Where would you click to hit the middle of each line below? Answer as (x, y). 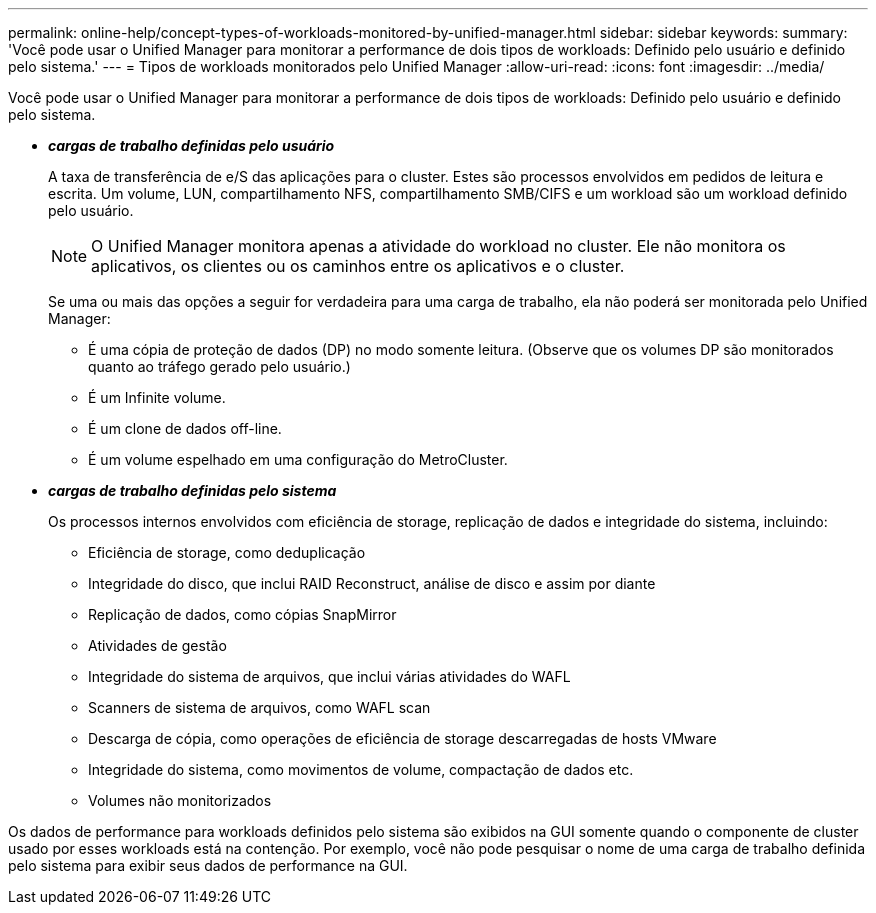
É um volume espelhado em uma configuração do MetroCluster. (298, 459)
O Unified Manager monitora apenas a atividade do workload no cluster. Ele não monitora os (438, 246)
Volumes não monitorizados (180, 800)
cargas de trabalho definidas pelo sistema (192, 490)
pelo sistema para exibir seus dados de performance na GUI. (208, 865)
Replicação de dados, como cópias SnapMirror (242, 614)
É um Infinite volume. (157, 397)
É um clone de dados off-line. (185, 428)
